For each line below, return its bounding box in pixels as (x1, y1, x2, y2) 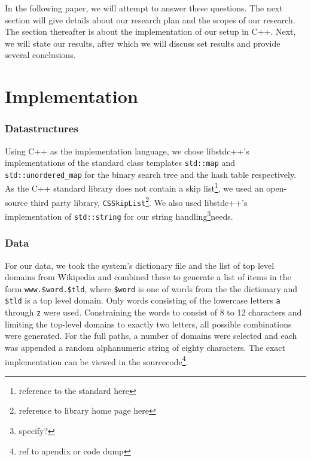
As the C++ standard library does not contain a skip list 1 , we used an (5, 180, 264, 195)
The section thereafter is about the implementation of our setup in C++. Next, (5, 25, 296, 38)
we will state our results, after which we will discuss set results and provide (5, 37, 280, 49)
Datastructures (5, 121, 78, 136)
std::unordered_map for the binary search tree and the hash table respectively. (5, 168, 297, 180)
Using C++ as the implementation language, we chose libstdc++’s (5, 144, 249, 157)
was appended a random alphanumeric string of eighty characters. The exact (5, 341, 286, 353)
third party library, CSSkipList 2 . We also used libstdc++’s (30, 194, 248, 208)
